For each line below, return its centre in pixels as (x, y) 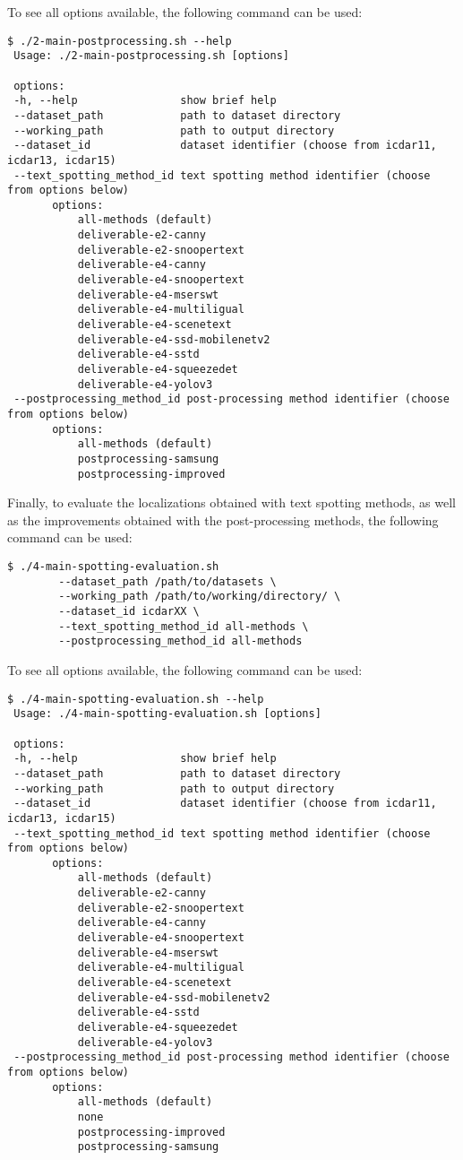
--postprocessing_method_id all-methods (180, 641)
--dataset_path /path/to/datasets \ (167, 581)
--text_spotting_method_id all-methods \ (184, 626)
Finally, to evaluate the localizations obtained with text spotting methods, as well (232, 502)
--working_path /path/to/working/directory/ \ (200, 597)
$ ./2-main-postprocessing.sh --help (120, 41)
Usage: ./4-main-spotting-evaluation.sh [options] (167, 714)
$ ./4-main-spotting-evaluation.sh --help (136, 699)
